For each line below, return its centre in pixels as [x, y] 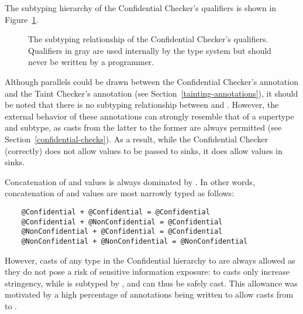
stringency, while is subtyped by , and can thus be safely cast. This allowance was [151, 283]
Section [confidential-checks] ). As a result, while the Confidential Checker [137, 139]
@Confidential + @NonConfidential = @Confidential [122, 222]
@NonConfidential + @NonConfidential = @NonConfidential [135, 241]
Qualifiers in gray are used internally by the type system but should [150, 50]
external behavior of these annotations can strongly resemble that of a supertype [149, 116]
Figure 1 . [22, 19]
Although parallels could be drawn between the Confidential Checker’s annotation [151, 81]
